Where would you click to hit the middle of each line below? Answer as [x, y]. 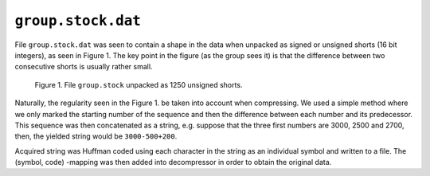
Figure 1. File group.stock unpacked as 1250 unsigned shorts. [139, 84]
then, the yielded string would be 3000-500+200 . [96, 136]
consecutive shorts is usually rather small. [84, 67]
